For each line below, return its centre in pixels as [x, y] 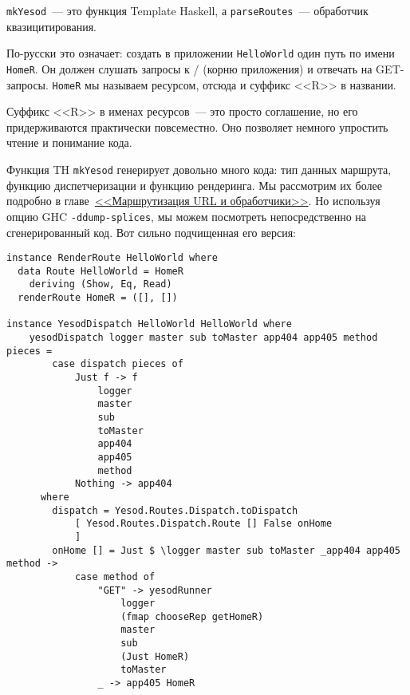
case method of [115, 577]
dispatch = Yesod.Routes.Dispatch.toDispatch [175, 510]
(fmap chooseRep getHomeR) [192, 616]
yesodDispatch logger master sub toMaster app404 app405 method [203, 338]
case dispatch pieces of [118, 364]
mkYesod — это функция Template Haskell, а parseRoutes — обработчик [187, 10]
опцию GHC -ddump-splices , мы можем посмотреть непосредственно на [187, 216]
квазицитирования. [52, 26]
